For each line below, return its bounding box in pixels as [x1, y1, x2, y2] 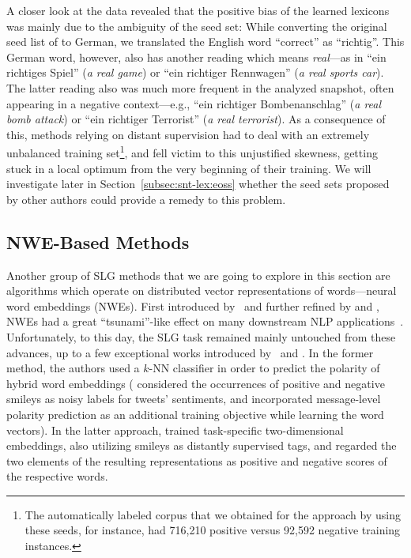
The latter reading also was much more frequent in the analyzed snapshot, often [6, 79, 394, 96]
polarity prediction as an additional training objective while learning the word [6, 405, 384, 422]
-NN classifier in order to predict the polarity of [149, 360, 380, 376]
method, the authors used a [6, 360, 140, 376]
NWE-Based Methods [6, 229, 190, 254]
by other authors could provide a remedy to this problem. [6, 190, 286, 207]
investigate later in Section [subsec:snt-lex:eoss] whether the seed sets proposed [6, 175, 390, 192]
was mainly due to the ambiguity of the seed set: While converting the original [6, 17, 387, 34]
